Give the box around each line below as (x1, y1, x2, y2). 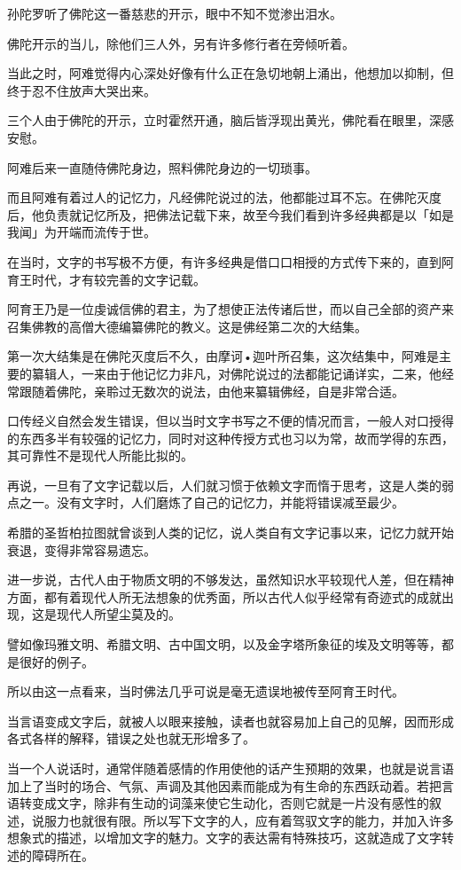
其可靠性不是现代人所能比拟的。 (7, 446, 193, 465)
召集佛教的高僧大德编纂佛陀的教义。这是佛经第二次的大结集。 (7, 317, 367, 335)
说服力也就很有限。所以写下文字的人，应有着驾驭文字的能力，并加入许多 (31, 811, 454, 829)
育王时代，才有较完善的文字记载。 (7, 270, 206, 288)
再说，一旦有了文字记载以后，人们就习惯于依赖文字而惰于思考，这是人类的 (7, 475, 441, 494)
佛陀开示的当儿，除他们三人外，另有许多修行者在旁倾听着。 (7, 34, 355, 52)
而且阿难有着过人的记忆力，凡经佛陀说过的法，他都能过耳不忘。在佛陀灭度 (7, 188, 441, 207)
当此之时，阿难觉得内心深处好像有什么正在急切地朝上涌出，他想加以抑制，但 (7, 64, 454, 82)
